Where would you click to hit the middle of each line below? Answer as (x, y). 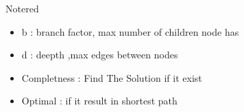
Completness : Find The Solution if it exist (112, 77)
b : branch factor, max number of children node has (130, 31)
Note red (22, 8)
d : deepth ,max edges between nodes (100, 55)
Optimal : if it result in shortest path (99, 101)
